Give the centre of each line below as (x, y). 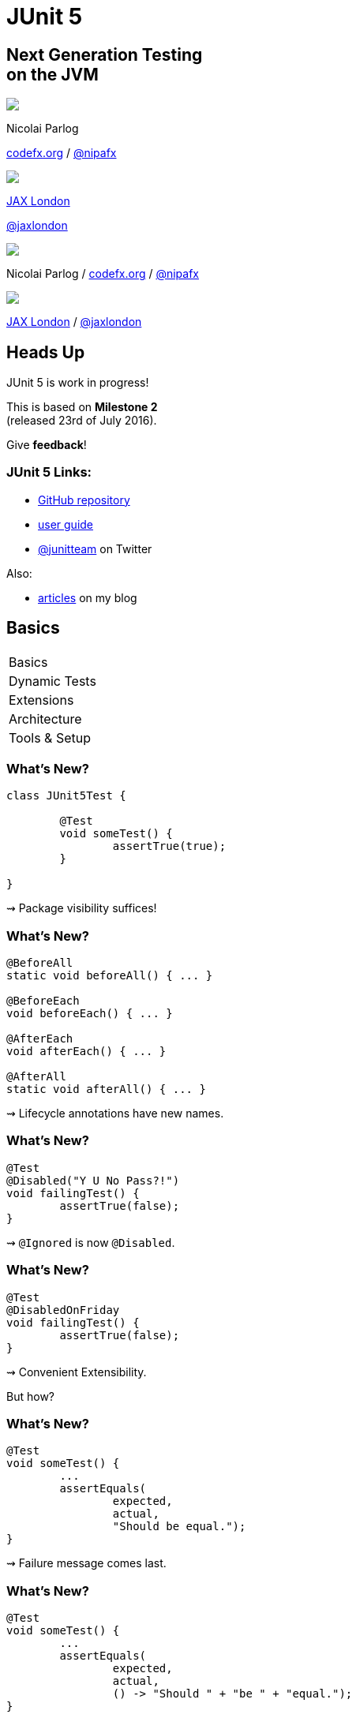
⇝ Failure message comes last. (86, 1563)
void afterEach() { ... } (86, 1052)
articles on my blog (88, 597)
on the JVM (52, 74)
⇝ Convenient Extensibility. (77, 1372)
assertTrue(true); (169, 846)
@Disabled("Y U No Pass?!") (93, 1180)
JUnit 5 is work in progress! (78, 383)
